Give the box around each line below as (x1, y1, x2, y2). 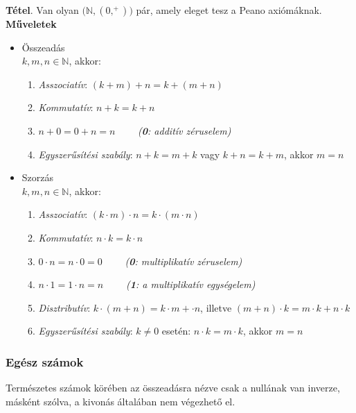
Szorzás (21, 170, 54, 185)
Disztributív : (38, 300, 91, 314)
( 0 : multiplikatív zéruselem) (125, 253, 242, 268)
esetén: (161, 323, 191, 338)
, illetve (200, 300, 232, 314)
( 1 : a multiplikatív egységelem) (125, 277, 256, 292)
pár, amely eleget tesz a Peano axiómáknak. (136, 3, 322, 17)
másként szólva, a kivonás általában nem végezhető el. (6, 394, 235, 408)
